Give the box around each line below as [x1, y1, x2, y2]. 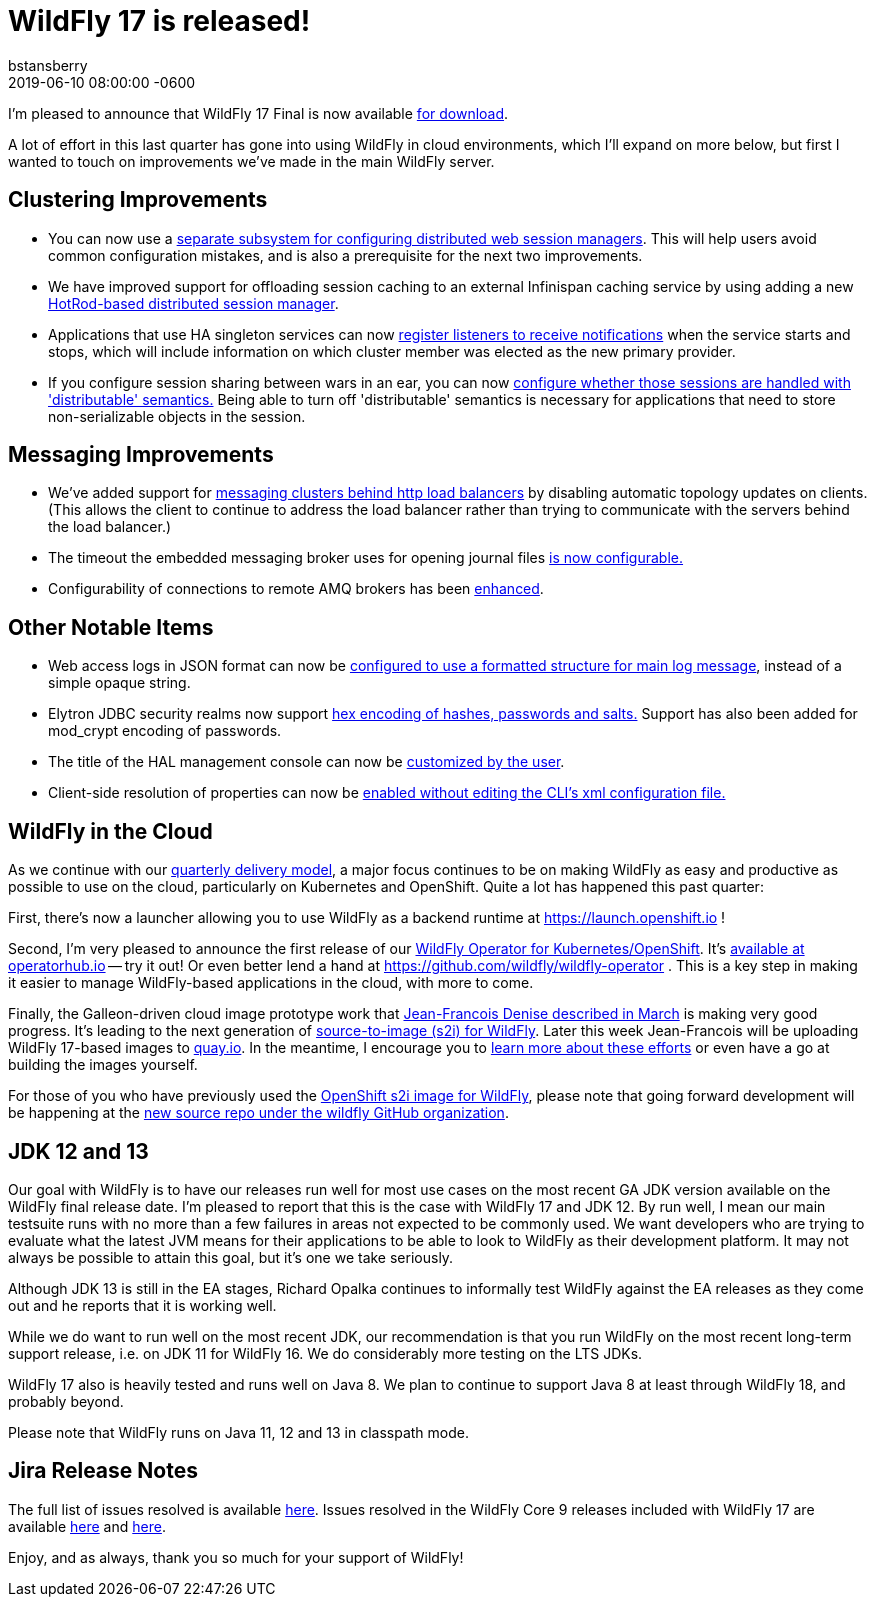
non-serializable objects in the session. [48, 407, 306, 425]
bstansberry [8, 56, 88, 74]
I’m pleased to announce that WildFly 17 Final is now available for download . [8, 104, 509, 122]
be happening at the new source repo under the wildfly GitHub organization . [8, 1104, 509, 1122]
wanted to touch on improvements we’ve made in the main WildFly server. [8, 152, 495, 170]
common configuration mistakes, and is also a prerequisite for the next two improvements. [48, 246, 643, 264]
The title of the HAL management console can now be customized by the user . [48, 753, 565, 771]
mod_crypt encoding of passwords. [48, 722, 282, 740]
